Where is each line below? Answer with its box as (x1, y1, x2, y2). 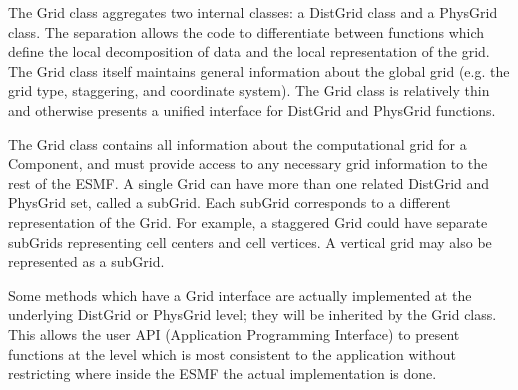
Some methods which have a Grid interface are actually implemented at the (8, 284, 472, 305)
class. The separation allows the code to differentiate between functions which (8, 21, 485, 42)
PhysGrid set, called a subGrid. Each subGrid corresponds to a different (8, 192, 451, 213)
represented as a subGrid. (8, 251, 165, 272)
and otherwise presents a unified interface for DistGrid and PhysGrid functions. (8, 99, 496, 120)
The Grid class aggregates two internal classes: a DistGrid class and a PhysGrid (8, 2, 498, 22)
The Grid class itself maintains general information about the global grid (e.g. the (8, 60, 510, 81)
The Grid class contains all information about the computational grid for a (8, 133, 467, 154)
